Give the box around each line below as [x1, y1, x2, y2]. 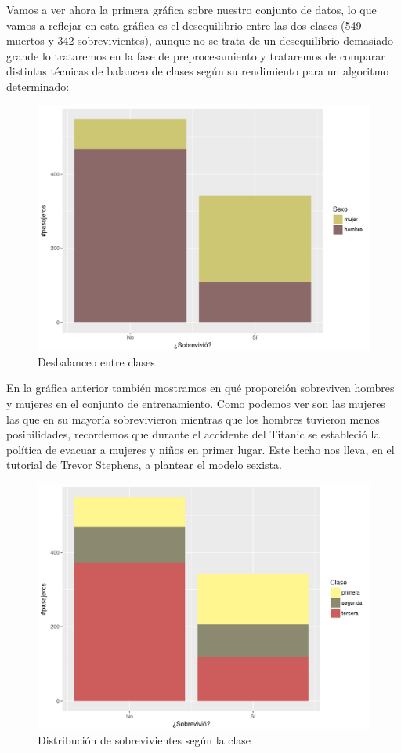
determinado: [6, 78, 70, 94]
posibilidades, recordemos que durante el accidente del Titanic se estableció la [6, 426, 380, 442]
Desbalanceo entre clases [38, 353, 155, 369]
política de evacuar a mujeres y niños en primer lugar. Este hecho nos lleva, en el [6, 441, 395, 457]
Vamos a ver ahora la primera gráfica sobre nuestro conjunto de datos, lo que [6, 2, 377, 17]
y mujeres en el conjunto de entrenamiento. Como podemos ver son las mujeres [6, 395, 385, 411]
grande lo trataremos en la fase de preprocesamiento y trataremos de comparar [6, 47, 385, 64]
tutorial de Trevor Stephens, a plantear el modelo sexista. [6, 457, 282, 473]
